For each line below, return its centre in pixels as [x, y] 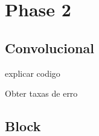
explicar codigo [33, 73]
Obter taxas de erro [41, 93]
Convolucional [49, 47]
